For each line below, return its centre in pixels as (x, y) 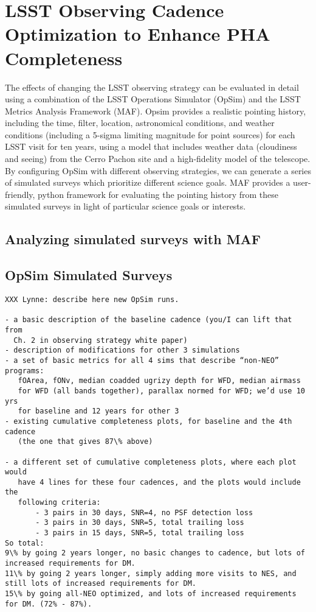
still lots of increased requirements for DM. (101, 584)
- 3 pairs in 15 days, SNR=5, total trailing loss (140, 533)
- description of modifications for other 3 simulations (122, 350)
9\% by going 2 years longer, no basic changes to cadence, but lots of (155, 553)
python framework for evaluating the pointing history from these (158, 194)
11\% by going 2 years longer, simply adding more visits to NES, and (151, 573)
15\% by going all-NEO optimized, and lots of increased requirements (151, 594)
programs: (25, 371)
